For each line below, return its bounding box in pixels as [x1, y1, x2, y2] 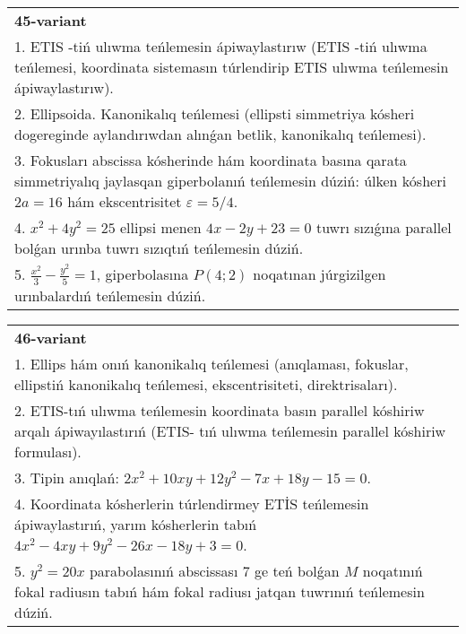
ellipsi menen [120, 217, 202, 238]
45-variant [14, 10, 87, 30]
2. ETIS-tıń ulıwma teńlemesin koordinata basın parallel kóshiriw [14, 399, 425, 421]
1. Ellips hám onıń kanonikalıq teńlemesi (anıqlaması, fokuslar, [14, 352, 409, 374]
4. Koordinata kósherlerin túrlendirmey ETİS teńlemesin [14, 492, 369, 514]
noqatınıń [362, 560, 423, 581]
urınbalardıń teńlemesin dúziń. [14, 284, 206, 306]
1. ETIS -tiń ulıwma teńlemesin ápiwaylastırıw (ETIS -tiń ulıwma [14, 36, 427, 56]
